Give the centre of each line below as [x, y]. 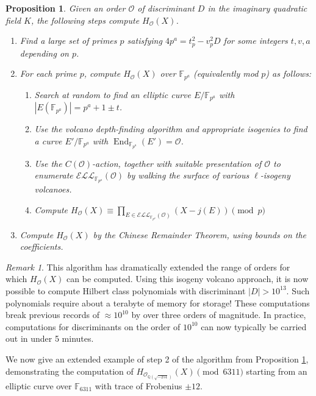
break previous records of [52, 315]
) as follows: [289, 73]
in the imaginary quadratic [257, 8]
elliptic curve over [39, 385]
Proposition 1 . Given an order [66, 8]
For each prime [48, 73]
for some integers [256, 41]
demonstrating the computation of [70, 371]
